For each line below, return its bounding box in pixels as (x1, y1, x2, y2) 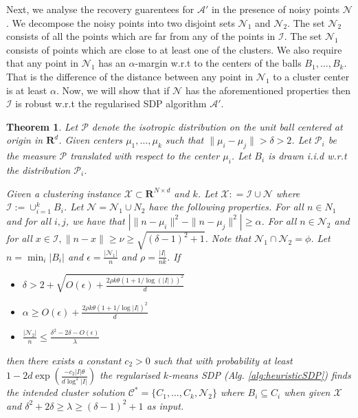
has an (98, 56, 126, 70)
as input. (146, 398, 184, 412)
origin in (6, 133, 43, 147)
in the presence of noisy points (211, 2, 340, 16)
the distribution (6, 162, 71, 177)
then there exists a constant (6, 353, 122, 367)
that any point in (6, 56, 79, 70)
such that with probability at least (153, 353, 293, 367)
